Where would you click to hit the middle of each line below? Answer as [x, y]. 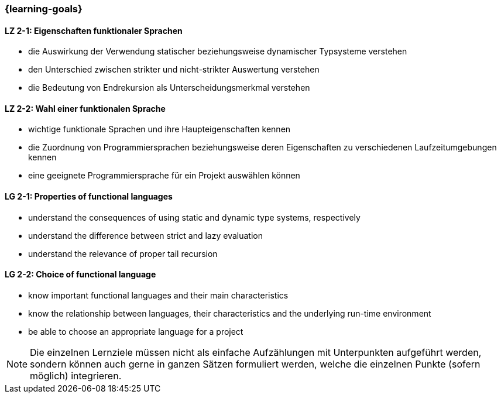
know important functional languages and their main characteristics [158, 295]
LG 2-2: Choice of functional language [80, 275]
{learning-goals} [44, 9]
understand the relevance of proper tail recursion [123, 253]
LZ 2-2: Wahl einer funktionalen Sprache [85, 108]
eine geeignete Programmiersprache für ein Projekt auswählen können [164, 176]
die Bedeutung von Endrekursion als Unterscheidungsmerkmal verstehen [169, 88]
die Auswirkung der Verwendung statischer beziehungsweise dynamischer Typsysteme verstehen [218, 52]
